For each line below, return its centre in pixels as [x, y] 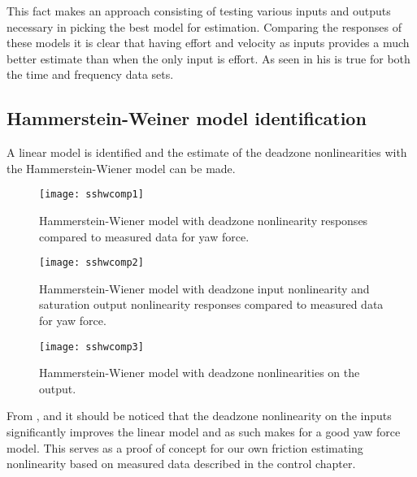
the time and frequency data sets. [90, 74]
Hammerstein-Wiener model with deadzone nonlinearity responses [204, 221]
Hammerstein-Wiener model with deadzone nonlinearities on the [200, 373]
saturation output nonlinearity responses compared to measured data [211, 304]
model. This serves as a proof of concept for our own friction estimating [185, 447]
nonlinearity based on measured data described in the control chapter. [181, 464]
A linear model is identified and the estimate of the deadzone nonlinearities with [207, 152]
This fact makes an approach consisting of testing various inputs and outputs [199, 11]
